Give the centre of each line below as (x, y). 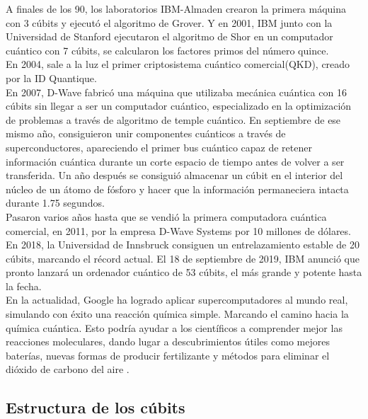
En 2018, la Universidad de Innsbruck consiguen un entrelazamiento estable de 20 (183, 245)
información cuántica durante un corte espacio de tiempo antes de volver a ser (175, 161)
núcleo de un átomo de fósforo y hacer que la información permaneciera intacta (177, 189)
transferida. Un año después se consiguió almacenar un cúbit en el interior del (174, 175)
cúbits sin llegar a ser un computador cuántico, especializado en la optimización (179, 106)
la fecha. (24, 286)
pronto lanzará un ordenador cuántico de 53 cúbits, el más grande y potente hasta (184, 272)
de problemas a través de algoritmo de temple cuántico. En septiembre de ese (173, 119)
